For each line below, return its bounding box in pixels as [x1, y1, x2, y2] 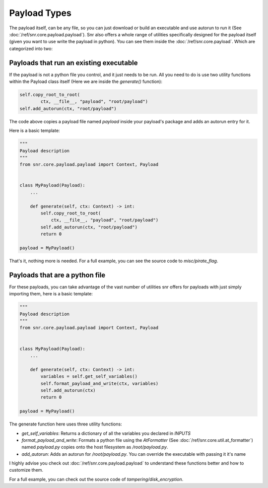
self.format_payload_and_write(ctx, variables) [40, 380, 159, 386]
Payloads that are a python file [9, 271, 106, 279]
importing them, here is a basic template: [9, 291, 93, 297]
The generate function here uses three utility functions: [9, 421, 122, 427]
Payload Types [9, 7, 71, 18]
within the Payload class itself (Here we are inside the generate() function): [9, 78, 162, 84]
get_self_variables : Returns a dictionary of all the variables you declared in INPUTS [21, 430, 191, 436]
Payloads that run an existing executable [9, 59, 138, 67]
